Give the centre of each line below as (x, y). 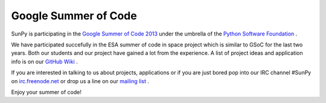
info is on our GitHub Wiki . (44, 61)
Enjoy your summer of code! (46, 92)
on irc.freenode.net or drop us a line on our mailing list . (80, 81)
